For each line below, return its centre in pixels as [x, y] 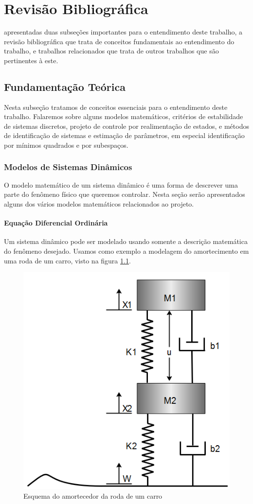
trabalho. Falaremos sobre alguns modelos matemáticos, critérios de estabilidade [124, 116]
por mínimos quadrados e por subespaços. [66, 145]
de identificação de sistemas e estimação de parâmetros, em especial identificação [124, 135]
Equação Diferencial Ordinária [56, 223]
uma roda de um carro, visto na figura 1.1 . [67, 260]
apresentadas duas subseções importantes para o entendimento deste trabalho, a [123, 32]
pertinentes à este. [31, 60]
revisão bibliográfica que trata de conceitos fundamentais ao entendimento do [119, 41]
